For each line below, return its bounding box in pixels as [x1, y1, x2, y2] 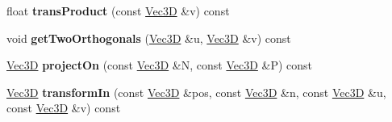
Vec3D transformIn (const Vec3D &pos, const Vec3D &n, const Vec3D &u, [6, 83, 386, 100]
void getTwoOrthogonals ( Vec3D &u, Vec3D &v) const [6, 29, 291, 46]
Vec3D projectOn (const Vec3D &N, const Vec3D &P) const [6, 57, 313, 74]
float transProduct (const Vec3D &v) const [6, 2, 230, 19]
